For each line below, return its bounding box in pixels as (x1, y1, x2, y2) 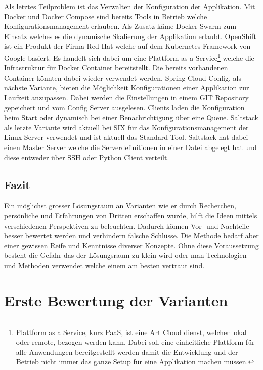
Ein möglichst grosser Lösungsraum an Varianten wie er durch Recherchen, (4, 200, 236, 211)
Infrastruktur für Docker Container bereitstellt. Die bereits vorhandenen (4, 62, 228, 73)
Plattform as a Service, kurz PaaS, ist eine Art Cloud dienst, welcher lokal (16, 326, 247, 337)
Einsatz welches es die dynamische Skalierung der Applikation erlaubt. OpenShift (4, 30, 256, 41)
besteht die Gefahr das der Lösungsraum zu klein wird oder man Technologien (4, 250, 247, 261)
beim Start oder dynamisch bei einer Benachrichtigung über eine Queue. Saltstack (4, 112, 259, 123)
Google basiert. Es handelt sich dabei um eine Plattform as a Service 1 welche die (4, 51, 254, 63)
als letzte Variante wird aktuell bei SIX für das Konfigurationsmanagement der (4, 122, 249, 132)
